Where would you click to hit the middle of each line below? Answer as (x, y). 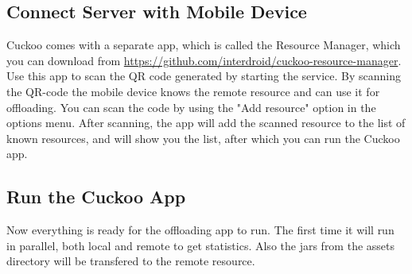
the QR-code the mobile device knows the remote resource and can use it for (193, 91)
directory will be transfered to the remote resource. (131, 261)
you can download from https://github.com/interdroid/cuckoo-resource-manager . (204, 60)
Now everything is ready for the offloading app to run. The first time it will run (200, 230)
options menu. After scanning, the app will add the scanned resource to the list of (206, 123)
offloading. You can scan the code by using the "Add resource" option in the (191, 107)
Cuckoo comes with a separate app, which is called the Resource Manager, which (204, 45)
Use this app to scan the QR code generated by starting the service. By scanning (204, 76)
